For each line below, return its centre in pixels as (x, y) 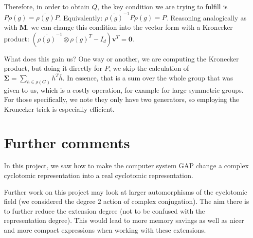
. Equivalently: (81, 17)
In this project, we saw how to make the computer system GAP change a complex (126, 166)
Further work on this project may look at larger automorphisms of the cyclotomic (126, 191)
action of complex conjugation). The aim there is (176, 201)
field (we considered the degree (50, 201)
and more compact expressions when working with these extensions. (105, 230)
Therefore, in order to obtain (47, 6)
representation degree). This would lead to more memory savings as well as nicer (124, 220)
